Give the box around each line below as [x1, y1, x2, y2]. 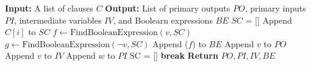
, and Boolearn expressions [113, 13, 213, 26]
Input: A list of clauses [5, 2, 93, 14]
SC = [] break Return [130, 49, 218, 62]
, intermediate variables [14, 13, 102, 26]
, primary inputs [245, 2, 306, 14]
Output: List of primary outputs [105, 2, 231, 14]
